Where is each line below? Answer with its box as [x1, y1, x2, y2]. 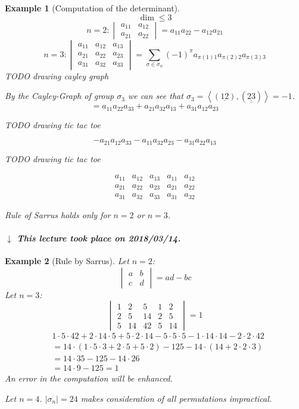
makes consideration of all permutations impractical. [80, 392, 272, 405]
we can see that [127, 89, 183, 102]
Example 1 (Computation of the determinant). [5, 2, 180, 14]
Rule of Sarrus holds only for [5, 208, 111, 221]
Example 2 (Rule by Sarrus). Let [5, 255, 129, 267]
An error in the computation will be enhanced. [5, 372, 173, 385]
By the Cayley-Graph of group [5, 89, 114, 102]
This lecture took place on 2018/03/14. [17, 231, 181, 244]
